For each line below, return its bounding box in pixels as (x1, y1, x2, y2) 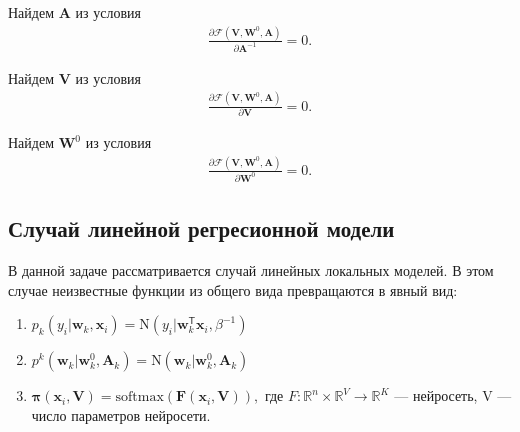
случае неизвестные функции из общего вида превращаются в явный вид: (8, 279, 458, 300)
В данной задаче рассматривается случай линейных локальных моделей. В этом (8, 260, 494, 281)
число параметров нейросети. (31, 404, 211, 425)
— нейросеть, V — (394, 385, 512, 406)
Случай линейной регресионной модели (8, 213, 395, 244)
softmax (115, 390, 164, 405)
